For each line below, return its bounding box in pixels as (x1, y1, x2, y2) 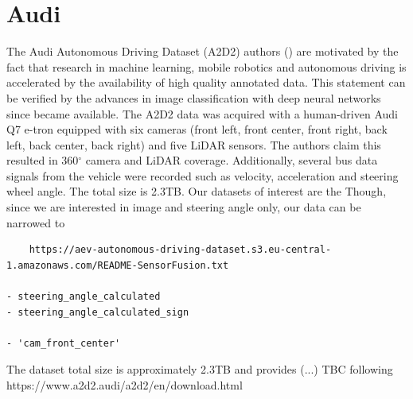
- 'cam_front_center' (6, 337, 121, 349)
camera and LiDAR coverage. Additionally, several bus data (85, 152, 378, 169)
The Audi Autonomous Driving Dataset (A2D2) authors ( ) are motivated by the (6, 43, 399, 60)
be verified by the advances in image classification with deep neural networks (6, 89, 381, 106)
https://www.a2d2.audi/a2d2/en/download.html (6, 377, 243, 393)
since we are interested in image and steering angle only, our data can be (6, 199, 361, 215)
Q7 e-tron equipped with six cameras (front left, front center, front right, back (6, 121, 388, 138)
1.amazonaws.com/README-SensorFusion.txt (6, 259, 229, 271)
